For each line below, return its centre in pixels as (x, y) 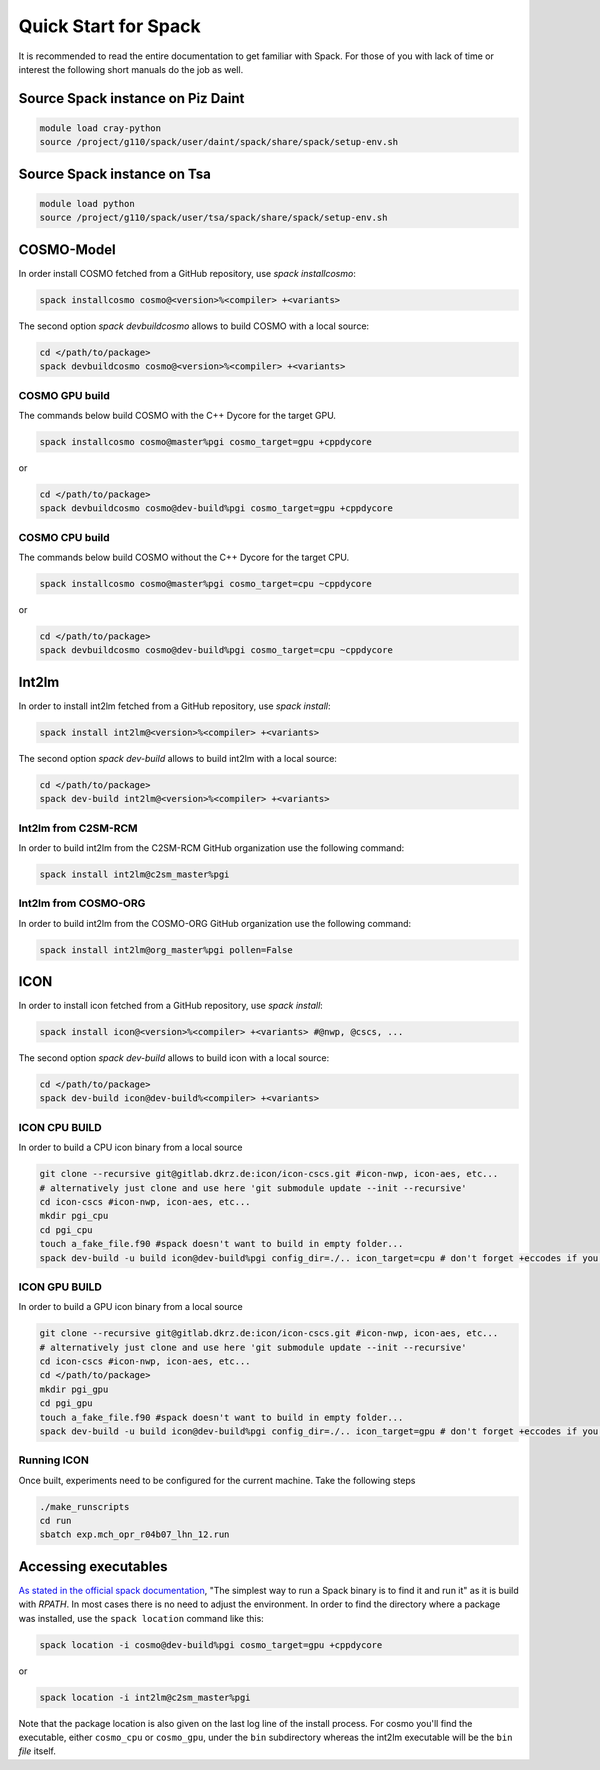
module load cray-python (100, 128)
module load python (87, 203)
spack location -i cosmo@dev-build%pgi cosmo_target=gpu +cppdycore (211, 1644)
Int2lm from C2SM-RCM (78, 828)
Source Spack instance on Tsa (115, 173)
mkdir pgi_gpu (74, 1389)
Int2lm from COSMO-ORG (82, 903)
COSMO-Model (67, 249)
